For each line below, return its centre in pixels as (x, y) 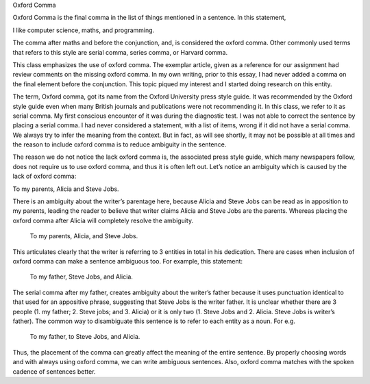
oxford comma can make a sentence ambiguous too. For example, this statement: (128, 261)
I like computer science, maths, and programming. (84, 30)
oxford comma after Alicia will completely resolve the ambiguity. (103, 220)
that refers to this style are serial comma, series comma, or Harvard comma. (120, 52)
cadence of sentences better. (54, 371)
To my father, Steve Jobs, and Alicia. (82, 277)
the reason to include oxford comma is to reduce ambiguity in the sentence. (120, 144)
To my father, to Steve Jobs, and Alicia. (85, 337)
